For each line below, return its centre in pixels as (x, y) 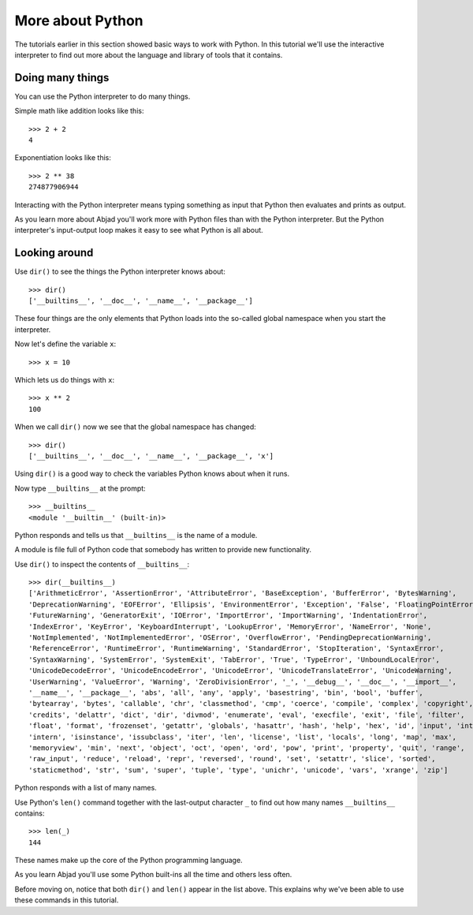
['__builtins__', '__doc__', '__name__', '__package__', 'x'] (151, 456)
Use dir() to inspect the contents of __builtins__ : (102, 564)
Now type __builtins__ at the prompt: (80, 488)
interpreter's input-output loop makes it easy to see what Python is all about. (139, 230)
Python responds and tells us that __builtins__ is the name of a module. (136, 535)
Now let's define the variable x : (65, 344)
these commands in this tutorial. (67, 900)
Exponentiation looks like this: (63, 158)
